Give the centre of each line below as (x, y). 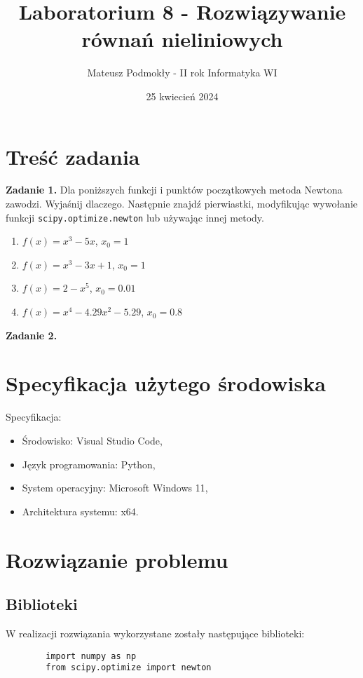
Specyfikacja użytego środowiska (166, 383)
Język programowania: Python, (89, 464)
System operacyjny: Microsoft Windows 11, (115, 488)
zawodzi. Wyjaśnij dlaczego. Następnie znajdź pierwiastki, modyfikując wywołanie (181, 204)
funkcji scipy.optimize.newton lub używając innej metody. (135, 217)
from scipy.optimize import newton (129, 668)
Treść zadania (73, 156)
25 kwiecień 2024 (182, 96)
